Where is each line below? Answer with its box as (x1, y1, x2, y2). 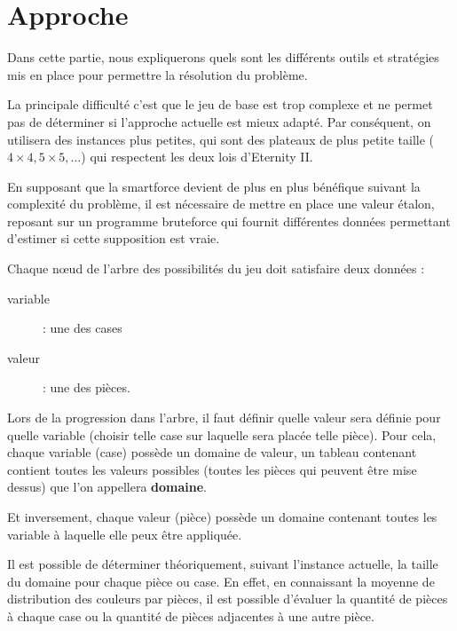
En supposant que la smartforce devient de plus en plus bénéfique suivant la (7, 177, 421, 195)
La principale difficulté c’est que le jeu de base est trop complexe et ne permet (7, 95, 433, 114)
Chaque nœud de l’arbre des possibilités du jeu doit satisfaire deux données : (7, 259, 425, 278)
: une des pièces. (43, 378, 130, 397)
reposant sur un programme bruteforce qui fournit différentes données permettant (7, 211, 451, 230)
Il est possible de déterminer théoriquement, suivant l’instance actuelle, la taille (7, 555, 438, 573)
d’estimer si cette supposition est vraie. (7, 229, 220, 248)
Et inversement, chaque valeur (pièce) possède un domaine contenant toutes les (7, 508, 437, 525)
